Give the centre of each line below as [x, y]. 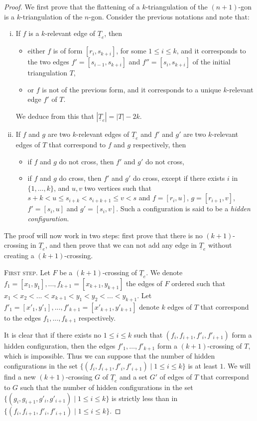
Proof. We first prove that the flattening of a [72, 6]
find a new [20, 377]
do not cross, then [86, 161]
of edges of [176, 377]
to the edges [22, 317]
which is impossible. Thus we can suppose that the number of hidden [110, 356]
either [36, 51]
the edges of [144, 283]
